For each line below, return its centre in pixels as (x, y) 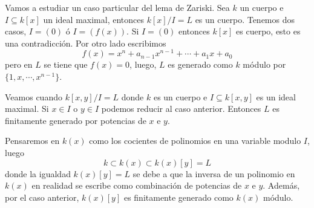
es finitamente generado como (178, 197)
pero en (19, 64)
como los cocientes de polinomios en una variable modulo (195, 141)
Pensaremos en (32, 141)
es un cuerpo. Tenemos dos (245, 19)
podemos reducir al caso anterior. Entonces (181, 109)
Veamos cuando (34, 96)
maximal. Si (27, 109)
